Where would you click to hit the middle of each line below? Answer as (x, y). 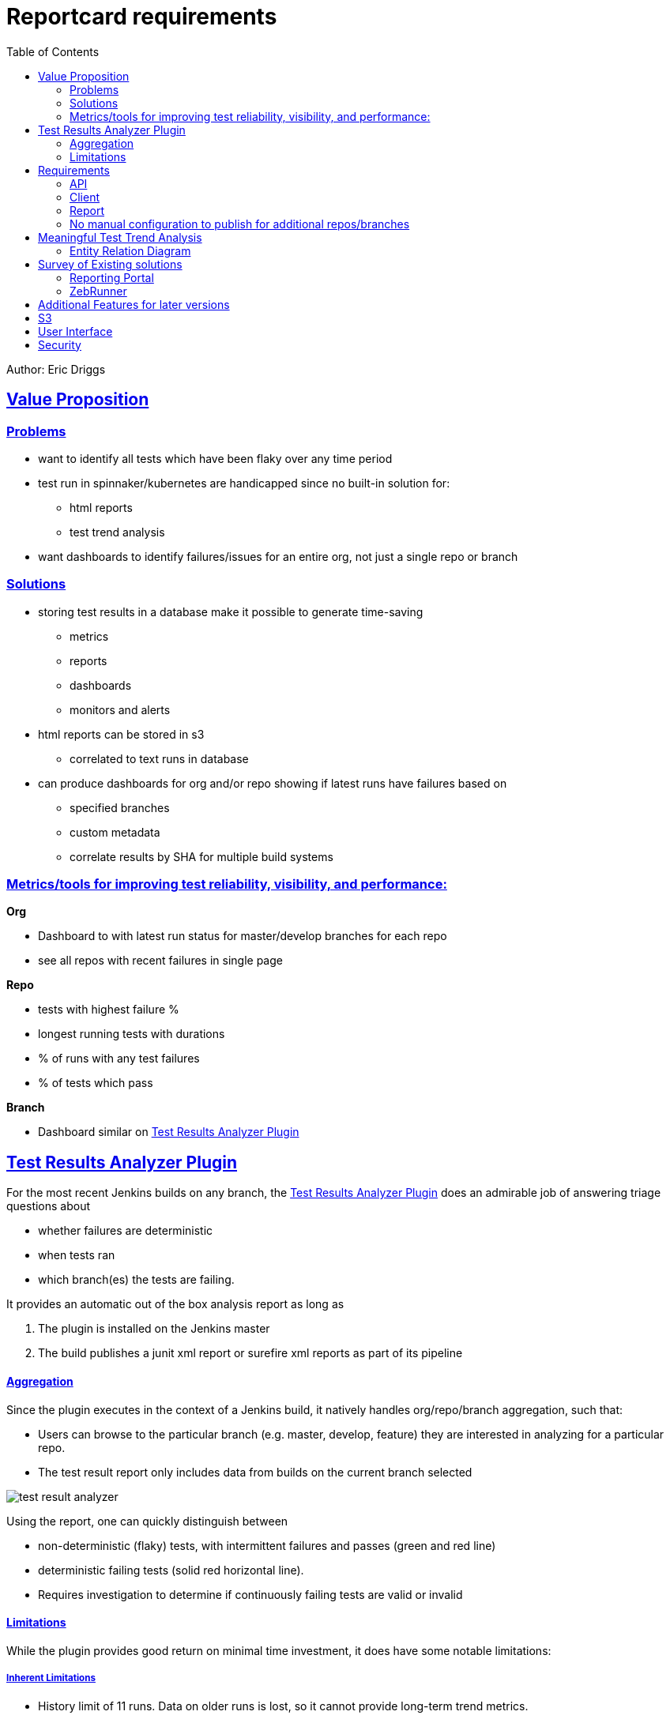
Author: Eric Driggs (56, 369)
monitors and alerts (120, 709)
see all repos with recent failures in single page (160, 961)
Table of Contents (53, 51)
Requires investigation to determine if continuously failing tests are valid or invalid (250, 1594)
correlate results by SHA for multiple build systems (201, 856)
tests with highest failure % (109, 1010)
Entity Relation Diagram (130, 250)
